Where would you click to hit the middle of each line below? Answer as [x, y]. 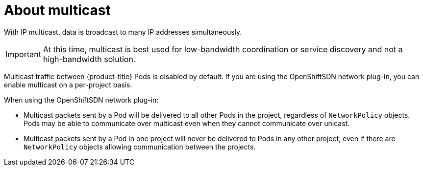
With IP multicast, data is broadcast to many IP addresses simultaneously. [123, 32]
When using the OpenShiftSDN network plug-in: [81, 100]
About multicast [57, 10]
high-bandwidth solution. [89, 59]
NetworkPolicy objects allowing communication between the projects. [140, 147]
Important [23, 54]
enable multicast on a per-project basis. [68, 85]
